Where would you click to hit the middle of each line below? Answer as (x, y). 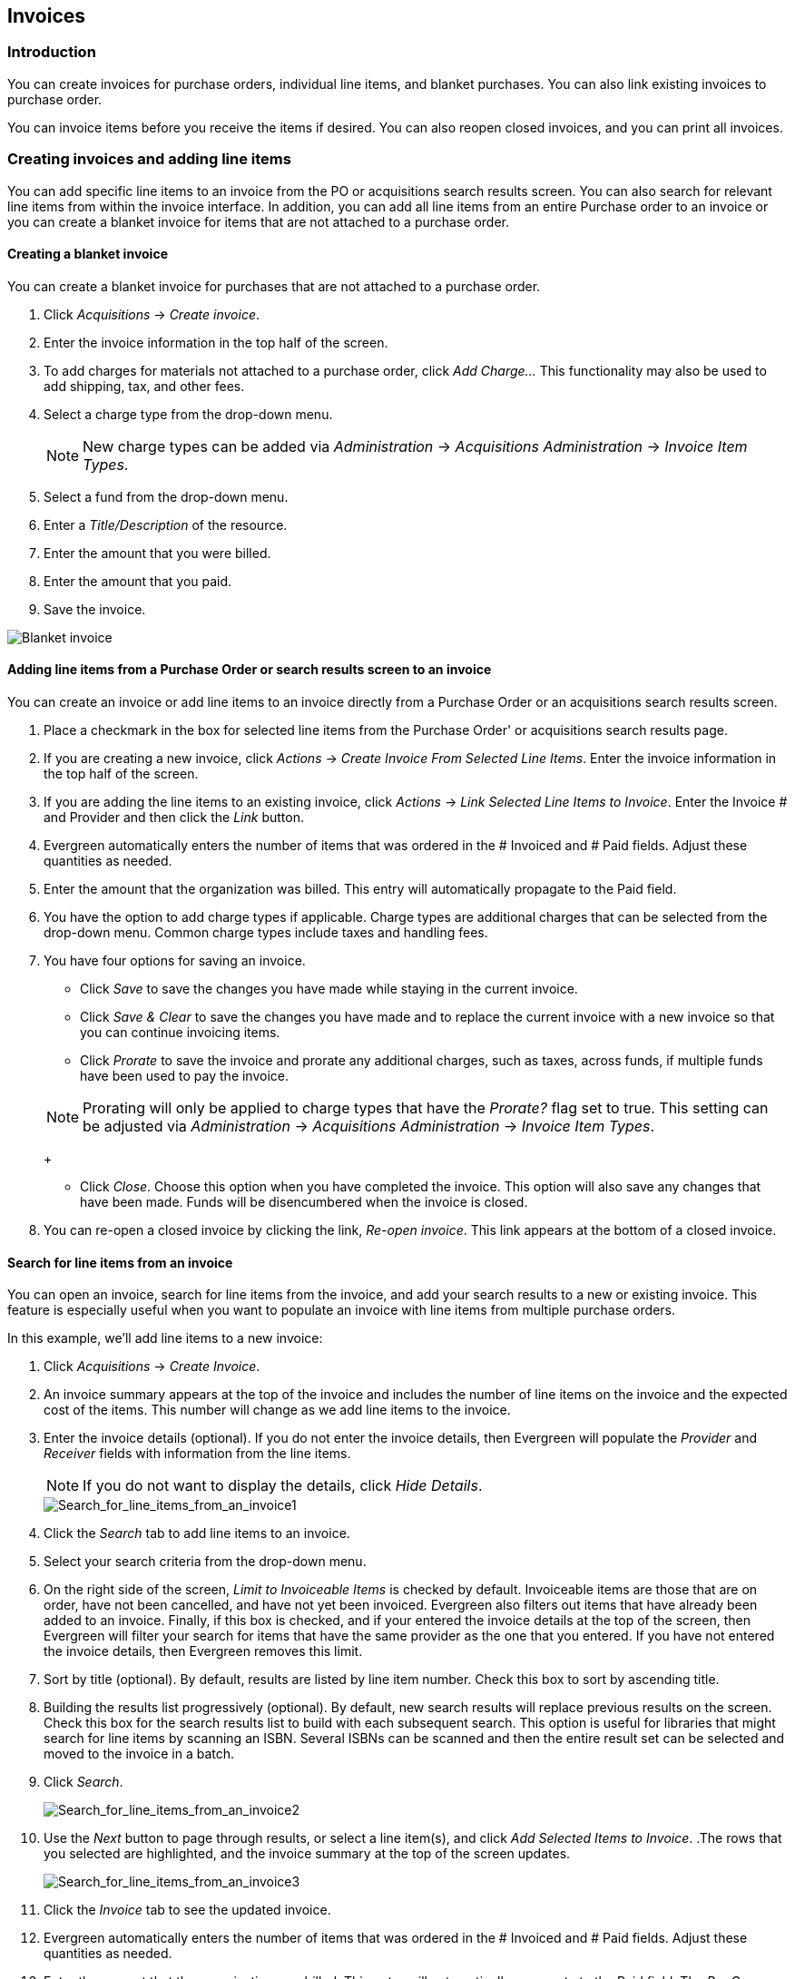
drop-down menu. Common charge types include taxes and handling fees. (266, 932)
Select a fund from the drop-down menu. (166, 496)
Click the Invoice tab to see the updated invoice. (187, 1910)
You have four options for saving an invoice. (175, 960)
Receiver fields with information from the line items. (197, 1454)
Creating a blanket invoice (88, 254)
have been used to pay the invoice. (185, 1075)
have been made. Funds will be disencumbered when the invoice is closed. (304, 1201)
